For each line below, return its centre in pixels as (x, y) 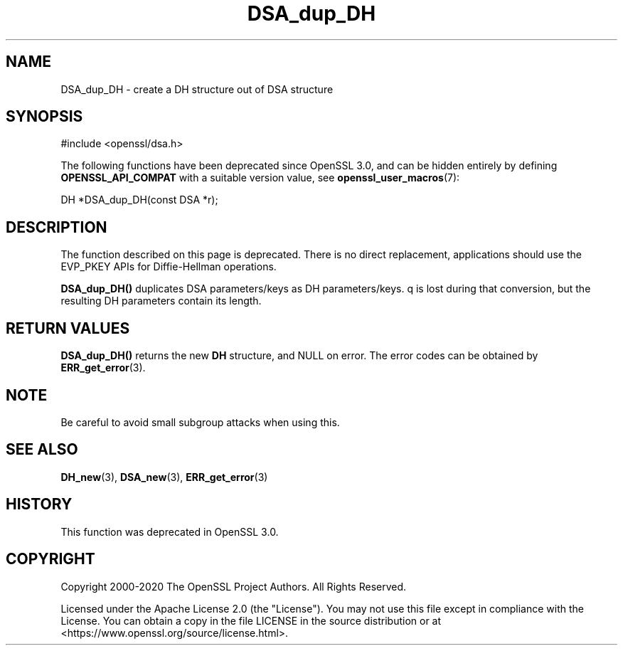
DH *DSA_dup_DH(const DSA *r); (139, 200)
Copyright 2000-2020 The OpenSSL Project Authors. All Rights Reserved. (234, 586)
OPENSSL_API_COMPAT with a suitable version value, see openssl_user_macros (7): (260, 178)
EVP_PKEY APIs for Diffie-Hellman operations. (169, 267)
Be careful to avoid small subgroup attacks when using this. (200, 422)
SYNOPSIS (44, 117)
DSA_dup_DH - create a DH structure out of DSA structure (197, 89)
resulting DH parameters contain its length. (161, 301)
